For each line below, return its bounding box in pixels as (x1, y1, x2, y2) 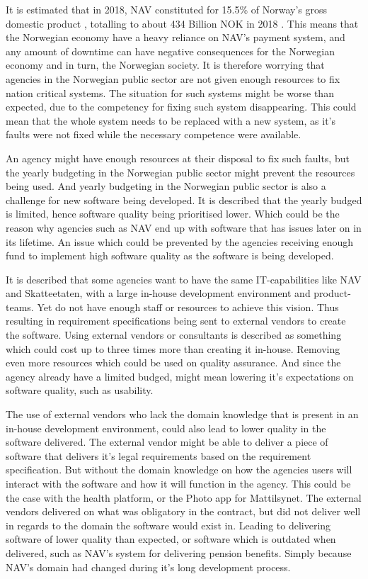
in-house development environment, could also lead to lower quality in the (6, 420, 326, 435)
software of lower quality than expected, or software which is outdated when (6, 532, 336, 546)
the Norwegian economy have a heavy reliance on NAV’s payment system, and (6, 30, 345, 45)
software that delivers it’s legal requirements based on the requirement (6, 448, 311, 463)
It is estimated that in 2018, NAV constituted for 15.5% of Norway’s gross (6, 2, 327, 16)
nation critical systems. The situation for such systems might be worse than (6, 85, 334, 100)
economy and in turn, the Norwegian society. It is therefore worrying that (6, 57, 325, 72)
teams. (6, 299, 34, 314)
